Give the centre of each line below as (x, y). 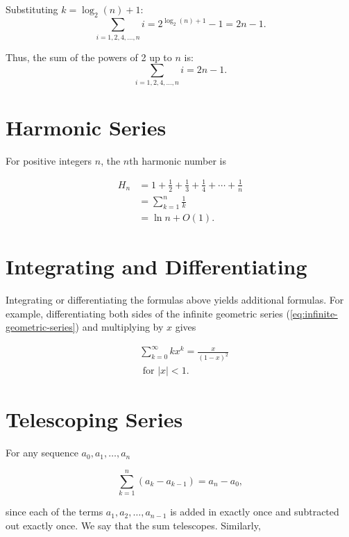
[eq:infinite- (314, 313)
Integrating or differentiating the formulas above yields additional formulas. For (175, 300)
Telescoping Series (94, 419)
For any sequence (42, 453)
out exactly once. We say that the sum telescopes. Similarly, (133, 525)
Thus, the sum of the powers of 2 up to (89, 57)
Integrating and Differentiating (156, 266)
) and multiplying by (119, 327)
